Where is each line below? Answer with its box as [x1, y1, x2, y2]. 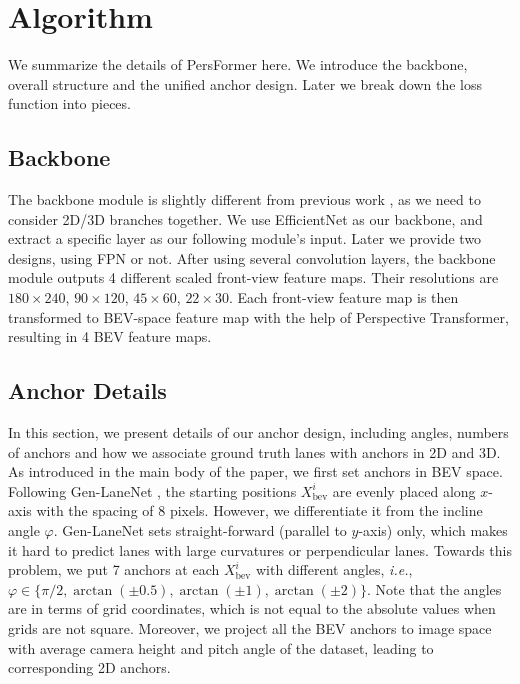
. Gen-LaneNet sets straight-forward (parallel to [53, 520, 347, 541]
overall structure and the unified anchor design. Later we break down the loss [8, 73, 483, 94]
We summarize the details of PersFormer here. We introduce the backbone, [8, 54, 468, 75]
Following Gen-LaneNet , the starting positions [8, 480, 297, 501]
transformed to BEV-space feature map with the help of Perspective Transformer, [8, 306, 509, 327]
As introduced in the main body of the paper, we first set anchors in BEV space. [8, 461, 503, 482]
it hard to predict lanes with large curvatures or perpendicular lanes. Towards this [8, 539, 512, 560]
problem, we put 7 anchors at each [8, 559, 220, 580]
